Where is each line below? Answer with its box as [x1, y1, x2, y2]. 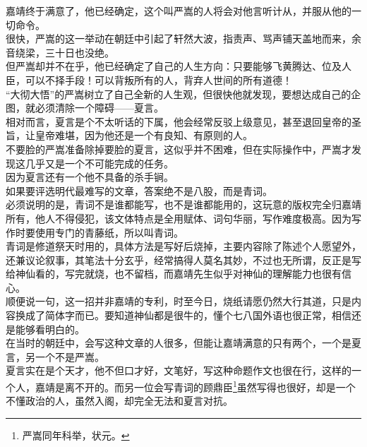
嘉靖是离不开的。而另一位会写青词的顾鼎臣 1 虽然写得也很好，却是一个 [35, 378, 356, 394]
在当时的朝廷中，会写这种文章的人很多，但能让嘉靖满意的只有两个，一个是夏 [6, 335, 361, 350]
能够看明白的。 [15, 321, 85, 336]
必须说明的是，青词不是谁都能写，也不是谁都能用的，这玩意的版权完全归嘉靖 [6, 197, 361, 212]
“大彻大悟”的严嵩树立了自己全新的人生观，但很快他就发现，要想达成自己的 [6, 86, 351, 101]
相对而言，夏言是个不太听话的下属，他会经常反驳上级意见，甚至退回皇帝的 [6, 114, 351, 129]
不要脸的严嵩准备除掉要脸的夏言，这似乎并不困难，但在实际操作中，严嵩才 [6, 141, 351, 156]
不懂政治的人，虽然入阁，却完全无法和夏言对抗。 [6, 393, 233, 408]
